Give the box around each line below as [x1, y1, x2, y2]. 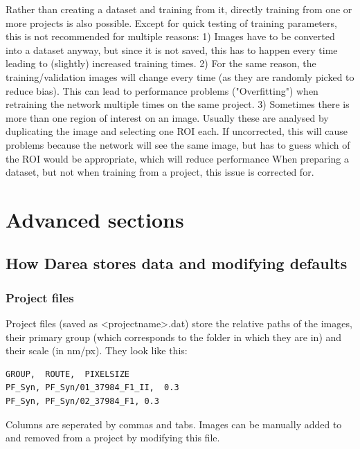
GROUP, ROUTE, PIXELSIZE [6, 369, 129, 379]
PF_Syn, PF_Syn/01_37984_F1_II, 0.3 [6, 383, 179, 393]
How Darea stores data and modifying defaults [6, 253, 348, 274]
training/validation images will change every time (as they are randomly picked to [6, 69, 354, 84]
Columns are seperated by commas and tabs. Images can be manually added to [6, 416, 342, 431]
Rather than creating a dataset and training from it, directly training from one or [6, 2, 352, 16]
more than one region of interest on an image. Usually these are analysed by [6, 110, 329, 125]
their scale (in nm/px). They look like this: [6, 343, 188, 358]
